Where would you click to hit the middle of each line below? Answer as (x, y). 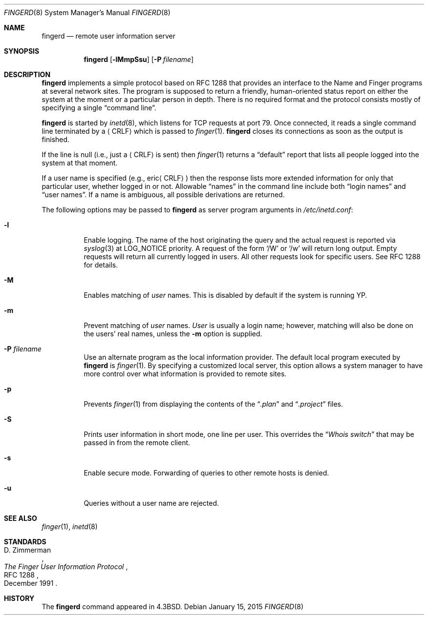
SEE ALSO (21, 518)
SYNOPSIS (22, 51)
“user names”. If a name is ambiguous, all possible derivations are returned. (163, 195)
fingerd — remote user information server (108, 36)
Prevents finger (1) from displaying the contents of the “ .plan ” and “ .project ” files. (214, 404)
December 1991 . (31, 583)
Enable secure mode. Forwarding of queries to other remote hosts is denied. (206, 473)
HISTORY (19, 598)
